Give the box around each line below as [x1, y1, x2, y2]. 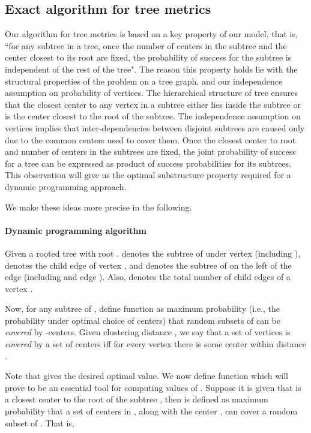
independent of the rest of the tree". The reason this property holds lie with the [5, 62, 298, 75]
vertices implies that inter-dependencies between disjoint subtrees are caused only [5, 121, 305, 134]
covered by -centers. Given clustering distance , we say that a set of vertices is [5, 326, 291, 338]
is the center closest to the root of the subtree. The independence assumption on [5, 110, 301, 122]
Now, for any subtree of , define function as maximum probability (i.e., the [5, 302, 280, 315]
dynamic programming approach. [5, 180, 127, 193]
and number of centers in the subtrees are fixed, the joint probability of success [5, 145, 296, 158]
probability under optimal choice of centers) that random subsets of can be [5, 314, 280, 326]
